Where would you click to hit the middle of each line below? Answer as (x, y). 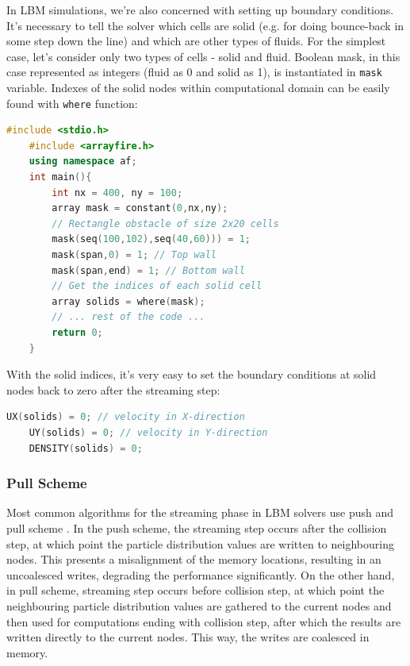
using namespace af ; (83, 162)
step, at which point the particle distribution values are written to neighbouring (200, 543)
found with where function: (72, 103)
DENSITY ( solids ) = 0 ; (86, 448)
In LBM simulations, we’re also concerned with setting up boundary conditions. (200, 10)
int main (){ (60, 177)
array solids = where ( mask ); (128, 301)
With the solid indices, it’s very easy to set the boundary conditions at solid (192, 374)
